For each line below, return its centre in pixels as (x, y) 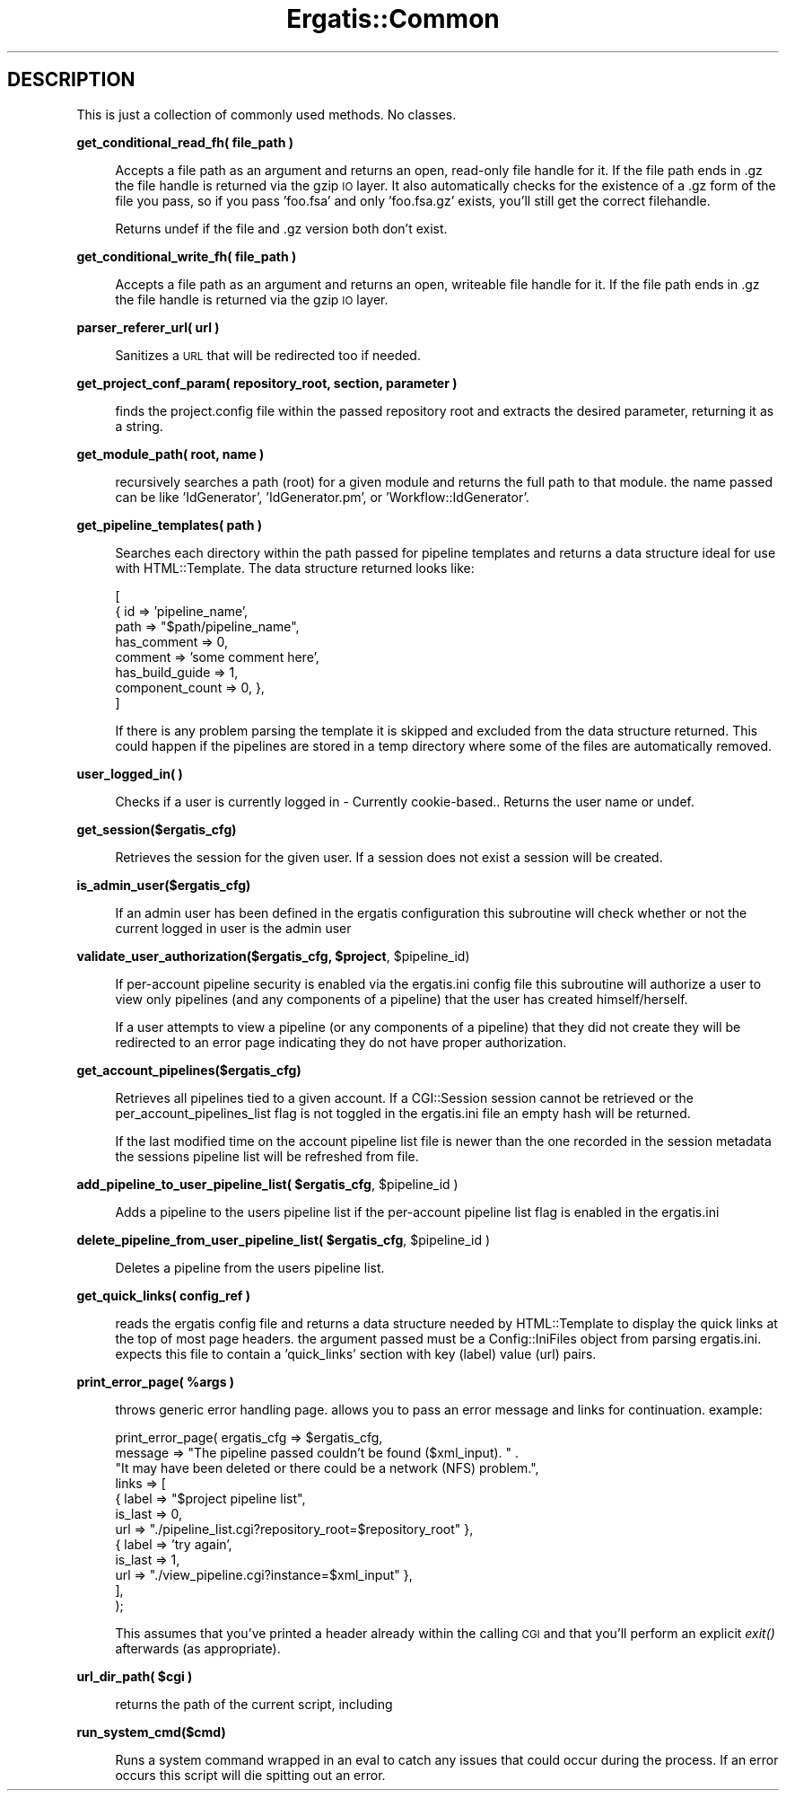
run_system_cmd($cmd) (151, 1732)
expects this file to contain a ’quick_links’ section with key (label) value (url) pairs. (356, 1353)
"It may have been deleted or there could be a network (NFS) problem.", (327, 1467)
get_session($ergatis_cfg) (157, 829)
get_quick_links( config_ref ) (163, 1295)
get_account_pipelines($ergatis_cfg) (189, 1070)
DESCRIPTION (71, 80)
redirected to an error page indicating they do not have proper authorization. (341, 1042)
